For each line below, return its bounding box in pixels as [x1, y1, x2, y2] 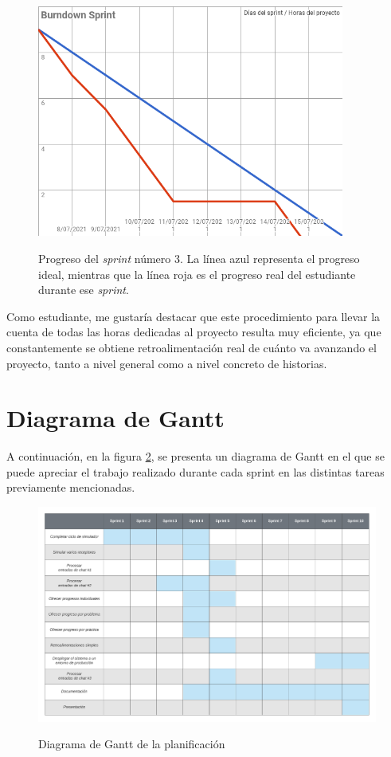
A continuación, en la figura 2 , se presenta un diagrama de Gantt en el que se [6, 448, 385, 465]
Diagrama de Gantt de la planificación [38, 735, 225, 752]
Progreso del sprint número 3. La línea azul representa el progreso [38, 250, 360, 266]
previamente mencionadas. [6, 479, 135, 496]
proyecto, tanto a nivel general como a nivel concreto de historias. [6, 355, 327, 371]
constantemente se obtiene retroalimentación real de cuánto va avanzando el [6, 339, 377, 355]
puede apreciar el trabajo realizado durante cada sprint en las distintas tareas [6, 463, 385, 480]
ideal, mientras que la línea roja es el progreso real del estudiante [38, 265, 356, 282]
